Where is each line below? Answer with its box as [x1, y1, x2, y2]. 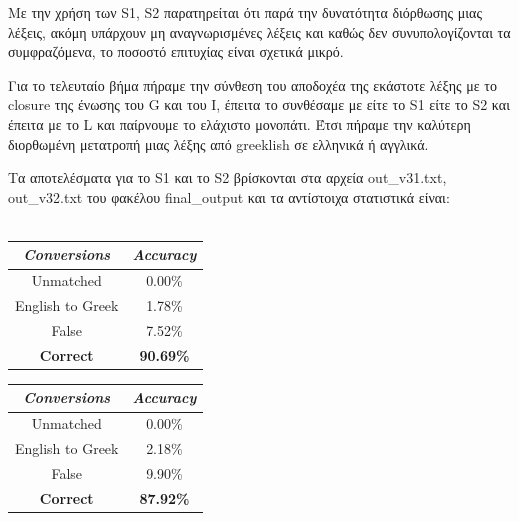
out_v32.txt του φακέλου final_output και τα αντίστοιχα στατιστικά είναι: [8, 186, 450, 207]
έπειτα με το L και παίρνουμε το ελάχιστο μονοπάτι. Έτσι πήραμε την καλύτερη [8, 113, 471, 134]
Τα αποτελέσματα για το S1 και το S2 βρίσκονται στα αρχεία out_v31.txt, [8, 167, 447, 188]
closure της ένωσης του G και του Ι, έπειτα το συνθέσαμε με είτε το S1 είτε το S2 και [8, 94, 510, 115]
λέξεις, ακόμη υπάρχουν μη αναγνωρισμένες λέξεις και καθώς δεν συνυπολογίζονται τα [8, 21, 511, 42]
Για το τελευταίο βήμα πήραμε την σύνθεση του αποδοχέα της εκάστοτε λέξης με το [8, 74, 497, 95]
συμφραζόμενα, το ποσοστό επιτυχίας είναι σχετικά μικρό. [8, 41, 344, 62]
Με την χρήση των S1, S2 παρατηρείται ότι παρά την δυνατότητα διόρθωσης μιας [8, 2, 482, 22]
